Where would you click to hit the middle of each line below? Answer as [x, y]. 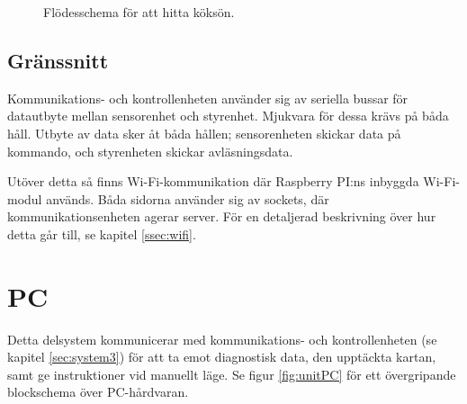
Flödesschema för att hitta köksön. [139, 12]
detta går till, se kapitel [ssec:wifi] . [102, 233]
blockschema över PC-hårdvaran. [98, 392]
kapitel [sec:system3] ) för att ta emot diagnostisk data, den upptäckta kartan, [222, 357]
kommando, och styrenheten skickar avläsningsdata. [150, 151]
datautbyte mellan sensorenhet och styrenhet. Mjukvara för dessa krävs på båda [228, 116]
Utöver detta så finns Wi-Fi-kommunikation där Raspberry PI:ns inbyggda [213, 181]
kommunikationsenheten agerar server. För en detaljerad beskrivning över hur [222, 216]
